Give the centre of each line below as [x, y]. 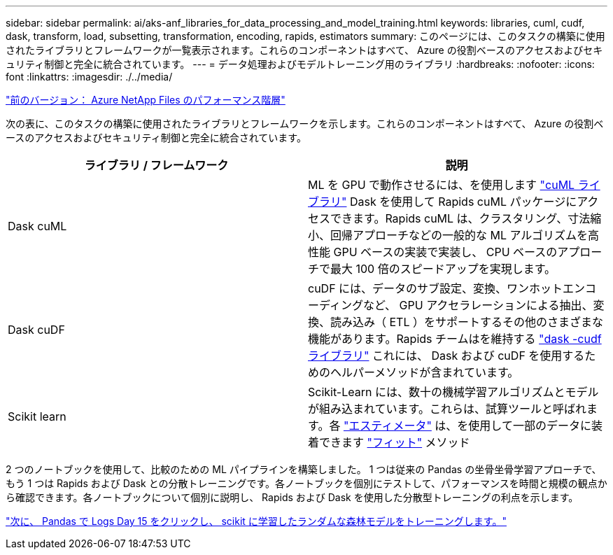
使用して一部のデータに [530, 426]
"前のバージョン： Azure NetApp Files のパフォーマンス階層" [146, 100]
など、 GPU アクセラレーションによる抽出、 [478, 305]
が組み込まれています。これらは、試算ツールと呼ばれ [447, 409]
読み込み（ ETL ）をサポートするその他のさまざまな [467, 322]
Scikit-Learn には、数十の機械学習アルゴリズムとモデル [453, 392]
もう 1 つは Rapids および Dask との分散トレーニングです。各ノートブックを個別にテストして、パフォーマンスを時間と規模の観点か [306, 483]
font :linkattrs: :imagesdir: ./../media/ [89, 77]
